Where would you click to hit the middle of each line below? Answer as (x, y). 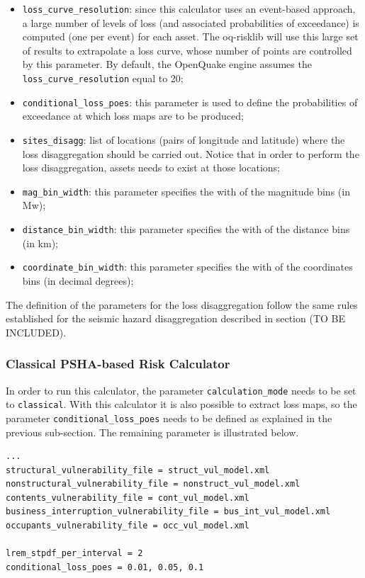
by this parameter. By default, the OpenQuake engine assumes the (167, 64)
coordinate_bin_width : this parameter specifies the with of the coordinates (187, 267)
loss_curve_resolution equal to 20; (103, 78)
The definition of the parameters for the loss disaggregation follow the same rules (182, 304)
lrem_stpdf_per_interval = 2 (74, 554)
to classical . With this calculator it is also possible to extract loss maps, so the (181, 404)
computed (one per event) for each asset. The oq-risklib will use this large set (190, 36)
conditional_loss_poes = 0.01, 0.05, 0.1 (105, 567)
